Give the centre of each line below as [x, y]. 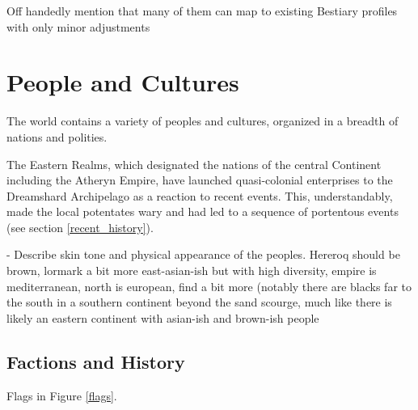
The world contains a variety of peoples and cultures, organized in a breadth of [203, 121]
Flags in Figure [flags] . [62, 395]
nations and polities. [57, 136]
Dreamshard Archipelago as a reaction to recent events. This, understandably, [200, 195]
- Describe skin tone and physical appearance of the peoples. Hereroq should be [203, 254]
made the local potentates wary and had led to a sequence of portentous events [203, 211]
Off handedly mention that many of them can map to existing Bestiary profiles [202, 11]
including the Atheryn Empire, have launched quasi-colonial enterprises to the [200, 180]
